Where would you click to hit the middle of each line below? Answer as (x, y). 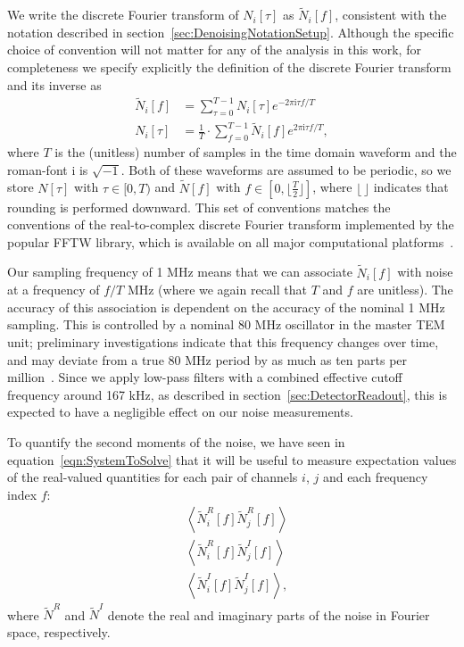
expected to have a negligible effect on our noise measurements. (180, 412)
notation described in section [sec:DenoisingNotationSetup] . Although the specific (231, 32)
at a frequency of (54, 290)
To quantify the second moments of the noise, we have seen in (176, 442)
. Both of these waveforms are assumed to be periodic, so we (286, 169)
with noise (425, 272)
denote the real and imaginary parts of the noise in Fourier (269, 614)
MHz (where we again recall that (217, 290)
